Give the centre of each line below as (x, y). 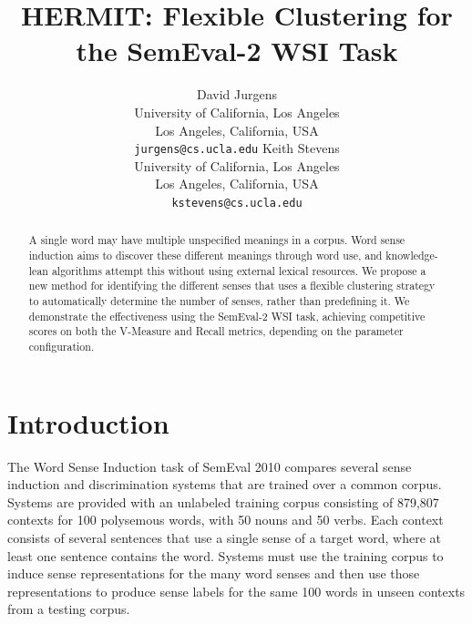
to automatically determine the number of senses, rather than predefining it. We (219, 301)
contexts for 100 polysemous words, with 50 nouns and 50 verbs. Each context (226, 520)
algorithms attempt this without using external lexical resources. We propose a (239, 270)
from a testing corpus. (69, 609)
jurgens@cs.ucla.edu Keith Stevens (237, 148)
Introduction (88, 422)
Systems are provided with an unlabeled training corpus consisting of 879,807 (223, 501)
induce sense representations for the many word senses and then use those (214, 573)
